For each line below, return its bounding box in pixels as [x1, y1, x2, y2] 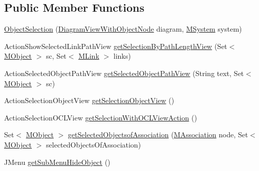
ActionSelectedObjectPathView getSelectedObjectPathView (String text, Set [4, 67, 244, 78]
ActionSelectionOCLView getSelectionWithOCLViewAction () [4, 112, 197, 123]
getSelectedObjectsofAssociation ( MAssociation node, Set [68, 129, 248, 140]
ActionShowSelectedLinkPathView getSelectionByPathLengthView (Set [4, 40, 227, 51]
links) [113, 51, 131, 61]
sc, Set [46, 51, 67, 61]
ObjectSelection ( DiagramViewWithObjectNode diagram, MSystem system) [4, 23, 242, 34]
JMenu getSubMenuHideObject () [4, 156, 111, 167]
